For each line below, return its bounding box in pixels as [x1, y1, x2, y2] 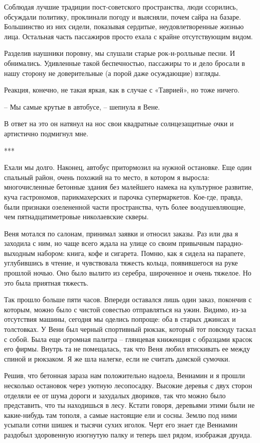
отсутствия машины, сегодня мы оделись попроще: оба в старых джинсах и [4, 314, 236, 324]
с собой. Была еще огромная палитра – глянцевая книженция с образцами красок [4, 333, 252, 344]
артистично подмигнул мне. [4, 128, 88, 138]
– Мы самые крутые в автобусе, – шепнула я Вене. [4, 101, 160, 112]
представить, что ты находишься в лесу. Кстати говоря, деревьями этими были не [4, 400, 255, 410]
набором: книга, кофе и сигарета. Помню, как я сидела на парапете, [37, 247, 245, 258]
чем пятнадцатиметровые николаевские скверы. [4, 211, 149, 222]
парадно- [216, 238, 243, 248]
